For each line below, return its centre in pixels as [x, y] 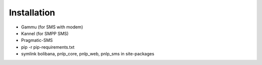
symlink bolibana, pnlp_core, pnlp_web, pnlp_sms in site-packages [88, 54]
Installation [32, 13]
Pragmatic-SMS [37, 40]
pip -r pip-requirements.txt [48, 47]
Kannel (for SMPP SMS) [45, 33]
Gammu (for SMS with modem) [52, 27]
